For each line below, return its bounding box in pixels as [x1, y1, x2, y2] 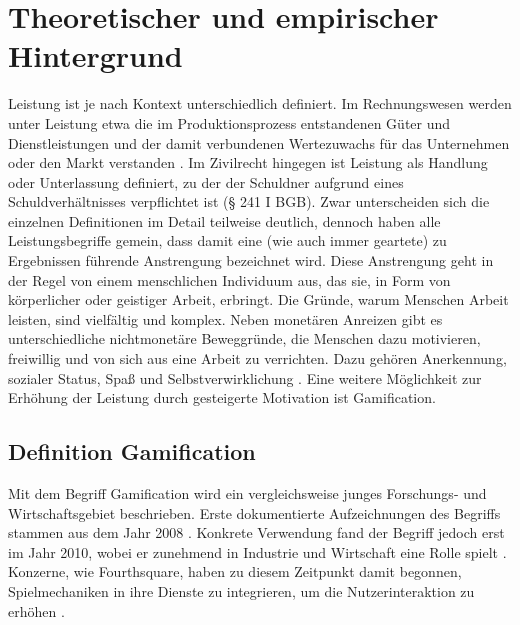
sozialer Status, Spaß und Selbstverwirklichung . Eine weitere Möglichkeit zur [8, 367, 482, 388]
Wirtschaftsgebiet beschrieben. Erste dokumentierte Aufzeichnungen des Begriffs [8, 502, 501, 523]
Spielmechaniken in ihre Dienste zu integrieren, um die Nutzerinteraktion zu [8, 580, 475, 601]
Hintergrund [8, 35, 183, 76]
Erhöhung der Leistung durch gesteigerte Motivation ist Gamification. [8, 387, 436, 408]
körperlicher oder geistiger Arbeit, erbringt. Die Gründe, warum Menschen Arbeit [8, 289, 509, 310]
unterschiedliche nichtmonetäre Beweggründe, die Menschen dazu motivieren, [8, 328, 481, 349]
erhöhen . [8, 600, 65, 621]
